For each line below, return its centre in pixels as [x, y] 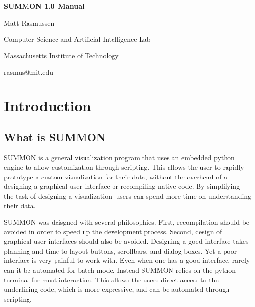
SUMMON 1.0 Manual [44, 6]
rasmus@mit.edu [29, 72]
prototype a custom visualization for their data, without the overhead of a [116, 176]
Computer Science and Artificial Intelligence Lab [77, 39]
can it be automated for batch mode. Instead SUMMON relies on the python [120, 270]
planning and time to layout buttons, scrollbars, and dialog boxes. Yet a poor [121, 250]
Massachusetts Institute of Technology [61, 55]
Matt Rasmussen [29, 22]
